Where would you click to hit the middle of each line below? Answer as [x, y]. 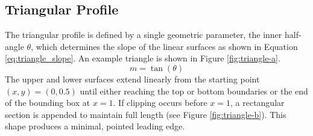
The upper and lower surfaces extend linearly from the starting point [132, 79]
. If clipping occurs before [160, 103]
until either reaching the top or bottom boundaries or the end [194, 91]
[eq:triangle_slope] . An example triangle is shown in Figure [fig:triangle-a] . [143, 58]
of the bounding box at [48, 103]
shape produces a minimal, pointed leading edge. [95, 126]
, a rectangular [258, 103]
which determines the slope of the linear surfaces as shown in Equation [167, 46]
